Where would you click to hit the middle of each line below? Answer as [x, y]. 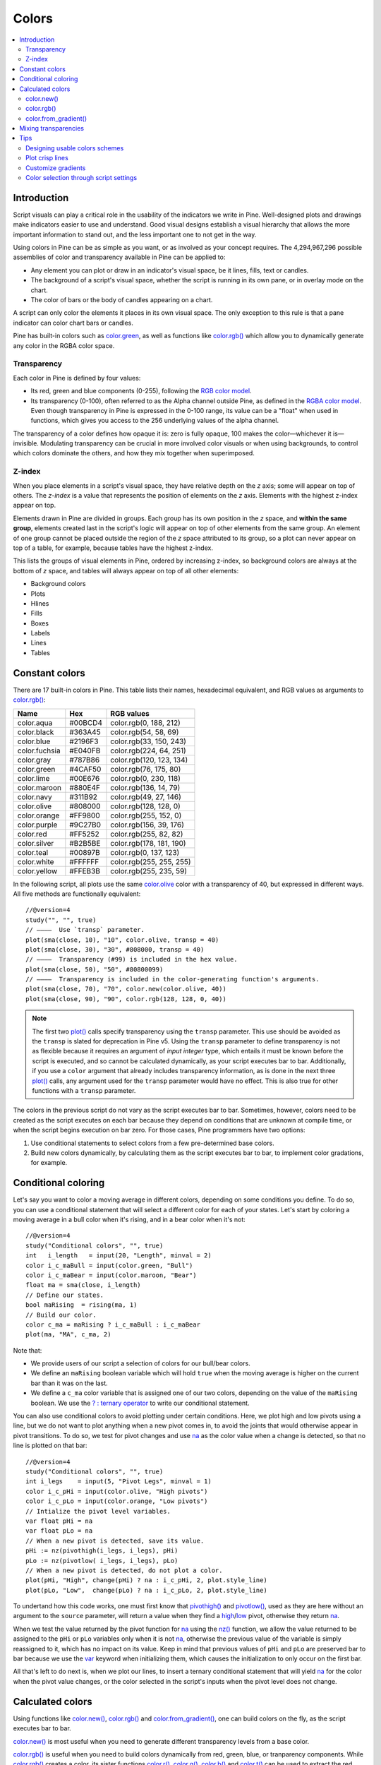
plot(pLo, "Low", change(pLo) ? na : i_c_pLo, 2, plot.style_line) [146, 1590]
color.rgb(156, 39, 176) [147, 825]
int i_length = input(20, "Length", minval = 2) [119, 1256]
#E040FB [85, 750]
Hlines [40, 603]
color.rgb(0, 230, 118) [146, 778]
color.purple [37, 825]
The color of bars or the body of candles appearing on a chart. [122, 300]
